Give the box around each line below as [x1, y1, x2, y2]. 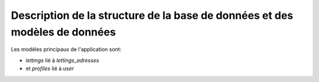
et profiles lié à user [25, 65, 74, 72]
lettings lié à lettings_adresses [25, 57, 100, 64]
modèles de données [11, 25, 116, 38]
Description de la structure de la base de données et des [11, 9, 294, 22]
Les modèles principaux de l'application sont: [11, 46, 122, 53]
